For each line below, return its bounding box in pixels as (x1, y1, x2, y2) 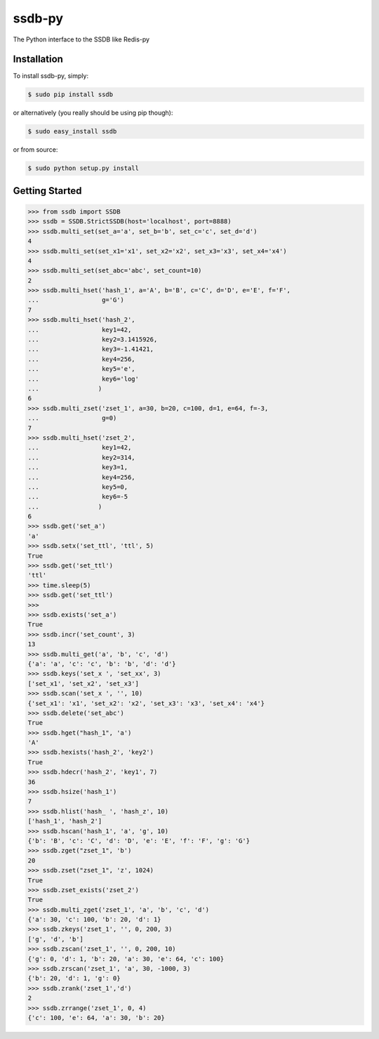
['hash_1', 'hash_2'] (27, 817, 102, 825)
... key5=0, (27, 483, 128, 491)
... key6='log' (27, 374, 140, 383)
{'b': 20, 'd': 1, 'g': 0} (27, 974, 121, 983)
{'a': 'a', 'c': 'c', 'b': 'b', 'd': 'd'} (27, 660, 176, 667)
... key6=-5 (27, 492, 128, 501)
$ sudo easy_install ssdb (27, 127, 117, 136)
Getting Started (13, 185, 82, 197)
